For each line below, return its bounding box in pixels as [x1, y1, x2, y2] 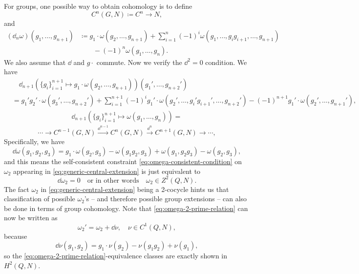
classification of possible [4, 193, 75, 204]
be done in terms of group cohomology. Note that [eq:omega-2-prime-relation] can [4, 203, 248, 213]
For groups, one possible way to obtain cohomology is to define [4, 1, 192, 11]
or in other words [87, 177, 139, 184]
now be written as [4, 212, 58, 223]
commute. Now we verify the [96, 57, 182, 67]
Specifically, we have [4, 136, 65, 147]
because [4, 231, 27, 241]
